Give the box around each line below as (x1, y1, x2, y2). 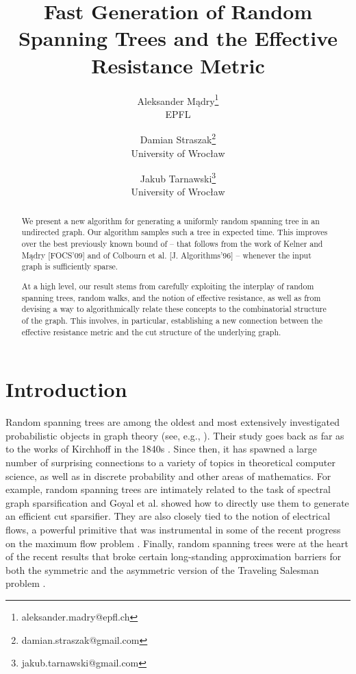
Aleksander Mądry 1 (137, 91, 219, 108)
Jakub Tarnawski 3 (140, 169, 216, 185)
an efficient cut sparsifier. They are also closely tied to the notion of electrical (5, 509, 331, 523)
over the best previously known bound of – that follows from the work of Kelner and (21, 238, 323, 250)
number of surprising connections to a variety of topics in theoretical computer (5, 455, 335, 469)
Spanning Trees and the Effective (18, 24, 338, 52)
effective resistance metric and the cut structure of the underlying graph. (21, 326, 281, 337)
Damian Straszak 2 (140, 130, 216, 146)
